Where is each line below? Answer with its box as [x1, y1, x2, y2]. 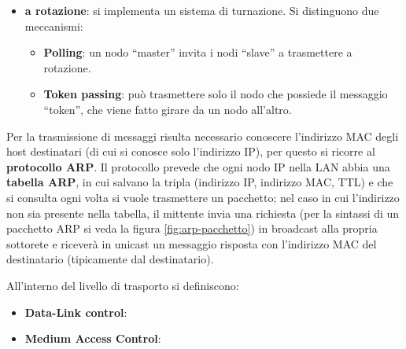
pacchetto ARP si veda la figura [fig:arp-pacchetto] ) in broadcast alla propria [6, 220, 378, 237]
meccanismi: [24, 17, 83, 34]
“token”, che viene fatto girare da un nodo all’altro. [43, 101, 292, 117]
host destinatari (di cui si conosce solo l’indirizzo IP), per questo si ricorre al [6, 143, 375, 160]
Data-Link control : [24, 303, 127, 320]
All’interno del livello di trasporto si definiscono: [6, 277, 239, 293]
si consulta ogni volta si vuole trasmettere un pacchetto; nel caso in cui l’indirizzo [6, 189, 400, 205]
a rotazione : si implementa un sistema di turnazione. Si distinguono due [24, 2, 379, 18]
